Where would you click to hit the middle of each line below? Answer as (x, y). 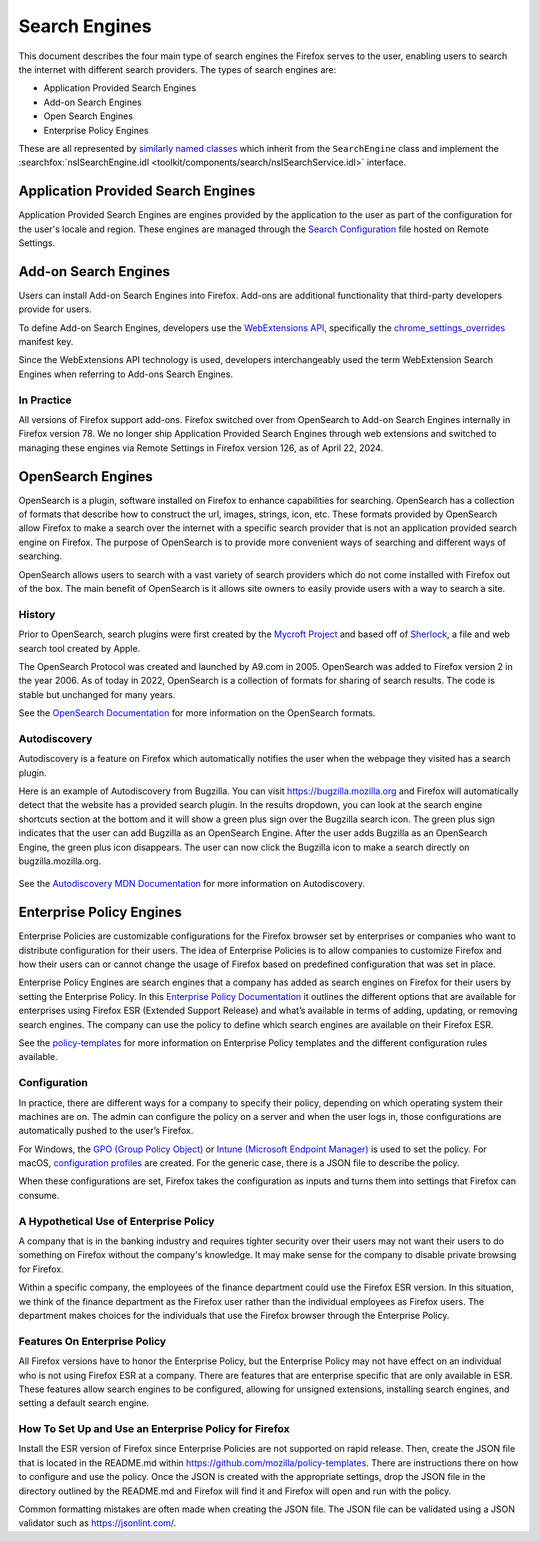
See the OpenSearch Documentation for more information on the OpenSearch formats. (197, 713)
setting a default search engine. (84, 1403)
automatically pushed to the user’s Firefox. (106, 1131)
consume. (39, 1195)
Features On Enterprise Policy (92, 1341)
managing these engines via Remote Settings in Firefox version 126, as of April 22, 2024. (201, 447)
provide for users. (55, 309)
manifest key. (46, 342)
